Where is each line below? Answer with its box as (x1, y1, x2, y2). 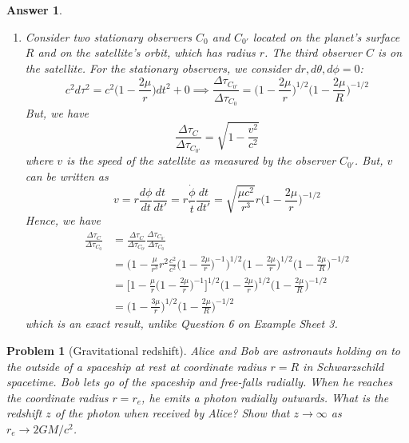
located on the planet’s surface (252, 28, 400, 45)
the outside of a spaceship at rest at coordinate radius (6, 357, 267, 374)
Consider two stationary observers (25, 28, 193, 45)
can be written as (25, 167, 109, 184)
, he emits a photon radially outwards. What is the (141, 389, 389, 405)
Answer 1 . (6, 2, 62, 18)
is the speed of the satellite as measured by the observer (66, 152, 336, 169)
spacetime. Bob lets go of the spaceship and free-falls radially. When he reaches (6, 373, 393, 390)
